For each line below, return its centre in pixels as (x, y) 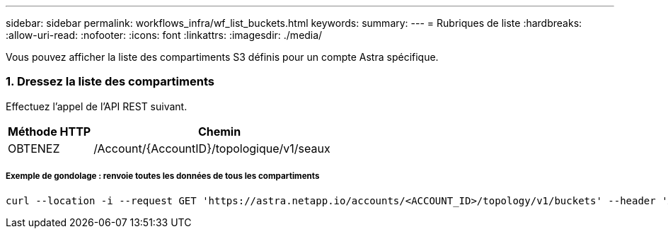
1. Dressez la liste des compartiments (110, 82)
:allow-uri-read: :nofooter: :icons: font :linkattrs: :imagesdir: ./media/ (164, 35)
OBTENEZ (34, 148)
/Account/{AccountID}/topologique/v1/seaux (212, 148)
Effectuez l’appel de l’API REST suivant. (97, 106)
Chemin (219, 131)
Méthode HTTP (50, 131)
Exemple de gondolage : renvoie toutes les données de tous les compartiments (163, 176)
